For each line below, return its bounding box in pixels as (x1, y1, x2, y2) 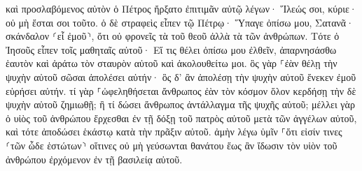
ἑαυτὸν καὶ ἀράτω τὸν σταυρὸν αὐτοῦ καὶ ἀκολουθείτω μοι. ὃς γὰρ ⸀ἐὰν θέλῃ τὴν (6, 56, 337, 70)
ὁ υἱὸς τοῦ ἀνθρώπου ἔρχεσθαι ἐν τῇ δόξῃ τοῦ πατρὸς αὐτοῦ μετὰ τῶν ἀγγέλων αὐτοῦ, (6, 110, 357, 125)
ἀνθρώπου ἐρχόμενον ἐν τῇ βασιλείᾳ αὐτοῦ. (6, 151, 183, 166)
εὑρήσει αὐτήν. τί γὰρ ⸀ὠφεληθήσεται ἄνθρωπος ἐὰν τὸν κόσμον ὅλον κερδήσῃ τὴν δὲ (6, 83, 356, 98)
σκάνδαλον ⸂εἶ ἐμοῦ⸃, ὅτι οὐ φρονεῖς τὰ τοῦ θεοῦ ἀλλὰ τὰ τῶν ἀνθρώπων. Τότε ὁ (6, 29, 340, 43)
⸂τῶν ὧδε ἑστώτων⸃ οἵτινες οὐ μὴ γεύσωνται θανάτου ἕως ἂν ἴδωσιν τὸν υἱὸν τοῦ (6, 137, 337, 152)
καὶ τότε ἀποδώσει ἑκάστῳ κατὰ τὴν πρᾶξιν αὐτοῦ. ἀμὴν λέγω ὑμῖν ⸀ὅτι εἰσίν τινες (6, 124, 342, 139)
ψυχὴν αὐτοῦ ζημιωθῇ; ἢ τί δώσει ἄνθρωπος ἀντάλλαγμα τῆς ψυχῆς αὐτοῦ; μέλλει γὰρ (6, 97, 355, 112)
